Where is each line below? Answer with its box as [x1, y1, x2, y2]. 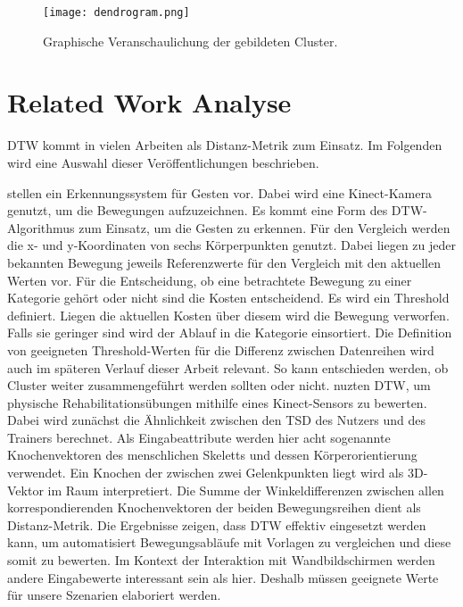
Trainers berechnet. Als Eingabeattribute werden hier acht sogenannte [7, 428, 391, 446]
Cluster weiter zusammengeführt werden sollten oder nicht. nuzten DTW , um [7, 376, 431, 395]
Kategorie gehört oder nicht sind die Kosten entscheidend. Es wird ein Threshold [7, 288, 450, 307]
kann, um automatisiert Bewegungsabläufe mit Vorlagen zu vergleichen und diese [7, 533, 451, 552]
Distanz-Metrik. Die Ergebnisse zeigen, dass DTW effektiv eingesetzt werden [7, 515, 426, 534]
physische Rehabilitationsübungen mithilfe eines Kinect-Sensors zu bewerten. [7, 393, 427, 412]
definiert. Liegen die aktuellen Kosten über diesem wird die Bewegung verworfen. [7, 305, 450, 324]
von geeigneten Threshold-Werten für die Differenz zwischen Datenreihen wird [7, 340, 434, 359]
